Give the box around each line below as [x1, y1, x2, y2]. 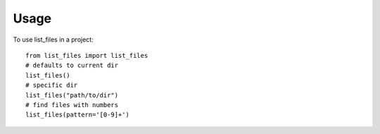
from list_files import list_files [25, 51, 148, 59]
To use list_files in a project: [13, 35, 94, 44]
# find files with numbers [25, 101, 119, 109]
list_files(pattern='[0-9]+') [25, 111, 130, 119]
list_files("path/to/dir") [25, 91, 119, 99]
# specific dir [25, 81, 78, 90]
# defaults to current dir [25, 61, 119, 70]
